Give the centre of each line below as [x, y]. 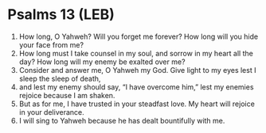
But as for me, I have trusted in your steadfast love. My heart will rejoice [137, 104]
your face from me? [51, 44]
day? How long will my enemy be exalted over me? [102, 62]
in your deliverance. [51, 112]
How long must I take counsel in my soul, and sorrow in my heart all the [136, 53]
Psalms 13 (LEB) [61, 15]
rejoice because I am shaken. [67, 95]
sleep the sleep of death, [60, 78]
